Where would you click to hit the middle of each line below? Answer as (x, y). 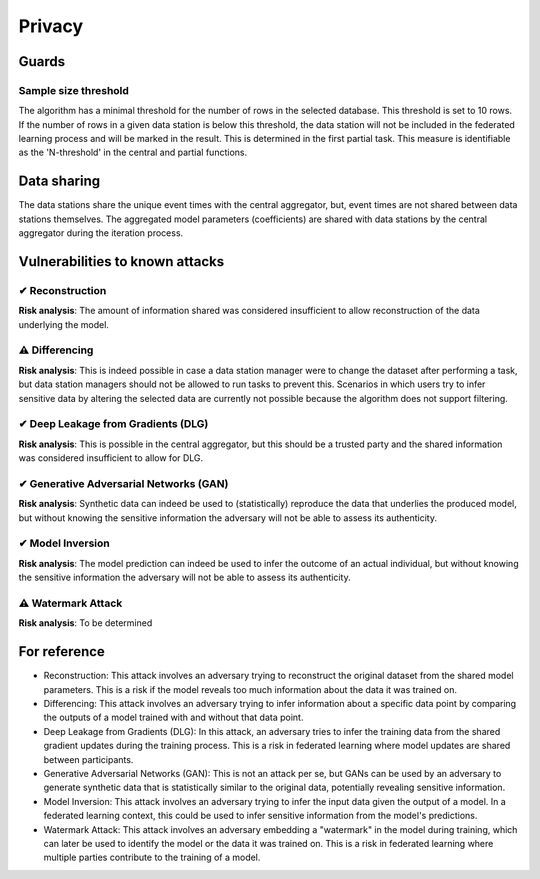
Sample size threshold (74, 90)
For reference (61, 651)
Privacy (51, 26)
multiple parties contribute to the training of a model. (152, 857)
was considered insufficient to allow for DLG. (111, 458)
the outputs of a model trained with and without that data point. (173, 717)
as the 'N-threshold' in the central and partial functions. (133, 152)
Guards (42, 61)
